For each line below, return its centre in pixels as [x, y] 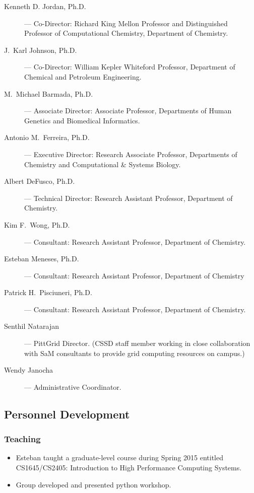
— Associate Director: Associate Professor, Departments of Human [128, 111]
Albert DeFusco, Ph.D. [40, 181]
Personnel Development [67, 414]
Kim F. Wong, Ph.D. [37, 224]
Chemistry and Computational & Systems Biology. [103, 164]
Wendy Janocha [29, 370]
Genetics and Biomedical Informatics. [82, 120]
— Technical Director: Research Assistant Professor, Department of [129, 198]
